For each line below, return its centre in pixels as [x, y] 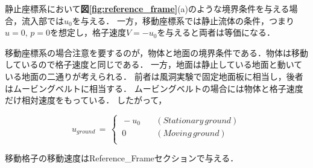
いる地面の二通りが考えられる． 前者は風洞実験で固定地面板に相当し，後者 [154, 76]
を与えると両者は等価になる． [216, 32]
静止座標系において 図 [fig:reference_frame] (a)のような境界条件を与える [147, 8]
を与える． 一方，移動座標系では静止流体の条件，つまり [183, 20]
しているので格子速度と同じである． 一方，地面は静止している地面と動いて [154, 64]
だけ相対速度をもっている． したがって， [86, 100]
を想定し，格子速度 [88, 32]
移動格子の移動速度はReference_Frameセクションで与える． [122, 158]
